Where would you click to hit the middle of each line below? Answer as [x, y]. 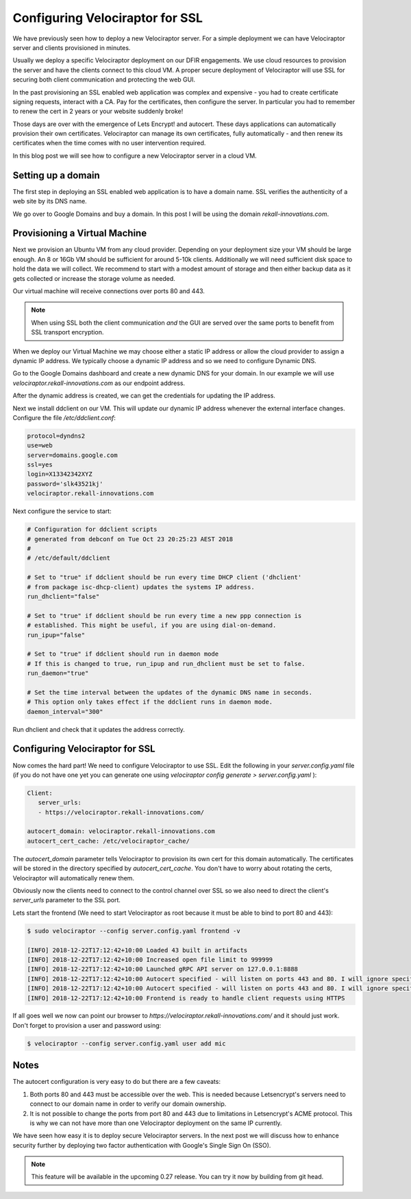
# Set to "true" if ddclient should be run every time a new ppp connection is [164, 616]
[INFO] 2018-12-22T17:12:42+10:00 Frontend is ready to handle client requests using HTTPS [186, 998]
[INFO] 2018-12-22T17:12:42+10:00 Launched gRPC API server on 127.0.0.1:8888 [162, 969]
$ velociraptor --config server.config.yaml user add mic [126, 1043]
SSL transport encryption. [67, 332]
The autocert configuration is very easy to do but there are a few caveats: [116, 1082]
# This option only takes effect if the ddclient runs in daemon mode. [150, 702]
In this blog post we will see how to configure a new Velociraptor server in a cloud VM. [135, 156]
